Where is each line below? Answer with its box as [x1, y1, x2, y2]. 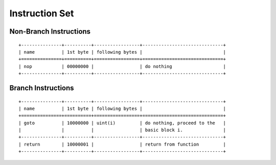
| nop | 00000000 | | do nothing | [18, 63, 226, 69]
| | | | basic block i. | [18, 127, 226, 133]
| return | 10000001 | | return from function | [18, 141, 226, 147]
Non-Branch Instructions [9, 27, 91, 36]
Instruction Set [9, 8, 74, 19]
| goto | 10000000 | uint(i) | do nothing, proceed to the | [18, 120, 226, 126]
